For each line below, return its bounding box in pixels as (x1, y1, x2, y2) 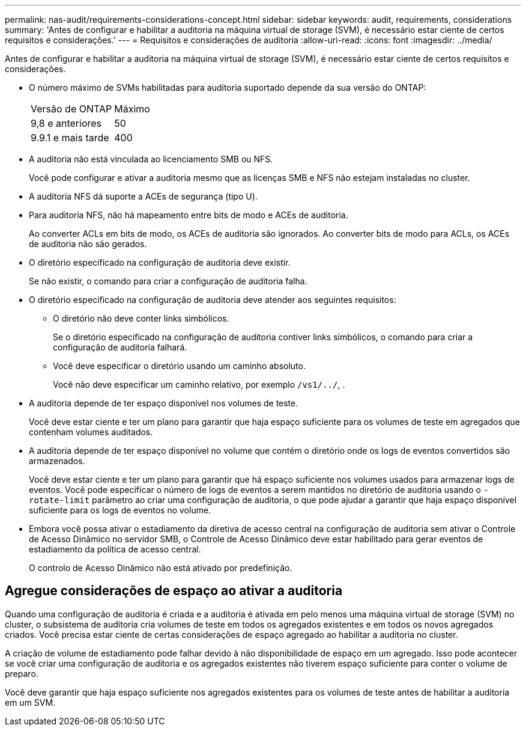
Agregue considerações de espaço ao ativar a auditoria (5, 583, 343, 599)
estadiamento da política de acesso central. (29, 544, 201, 554)
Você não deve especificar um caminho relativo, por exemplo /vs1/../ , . (53, 379, 345, 390)
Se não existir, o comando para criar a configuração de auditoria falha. (29, 276, 307, 286)
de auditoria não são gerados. (29, 239, 147, 249)
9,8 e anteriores (31, 117, 102, 129)
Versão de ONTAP (31, 103, 112, 115)
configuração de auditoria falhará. (53, 342, 187, 352)
